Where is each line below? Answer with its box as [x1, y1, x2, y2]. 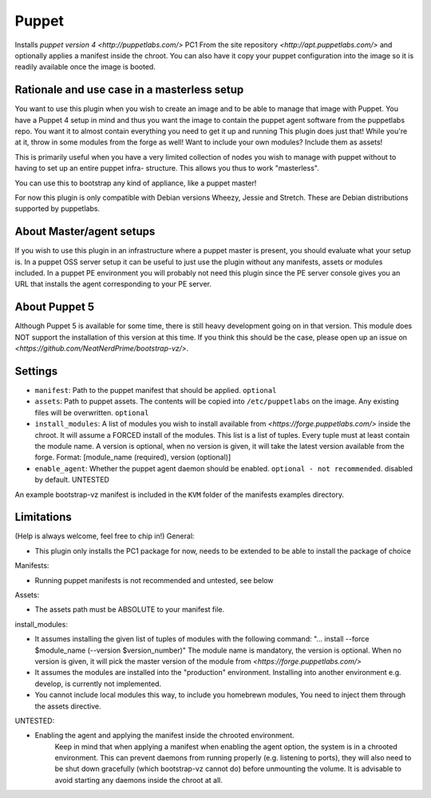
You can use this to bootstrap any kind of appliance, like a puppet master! [14, 178, 257, 188]
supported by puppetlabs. [14, 204, 100, 213]
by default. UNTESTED [34, 475, 109, 485]
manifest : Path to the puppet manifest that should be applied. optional [34, 386, 277, 395]
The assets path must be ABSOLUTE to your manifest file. [34, 605, 225, 614]
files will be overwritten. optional [34, 407, 149, 417]
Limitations [14, 510, 72, 524]
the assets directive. [34, 701, 101, 711]
